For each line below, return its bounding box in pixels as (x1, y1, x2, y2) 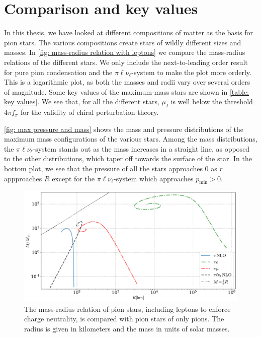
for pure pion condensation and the (4, 66, 113, 77)
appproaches (4, 173, 42, 183)
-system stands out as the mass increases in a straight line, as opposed (33, 143, 250, 154)
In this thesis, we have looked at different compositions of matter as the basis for (4, 27, 253, 38)
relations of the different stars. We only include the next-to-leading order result (4, 56, 248, 67)
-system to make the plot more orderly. (131, 66, 251, 77)
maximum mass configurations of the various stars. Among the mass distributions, (4, 133, 257, 144)
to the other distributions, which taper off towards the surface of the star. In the (4, 153, 252, 164)
